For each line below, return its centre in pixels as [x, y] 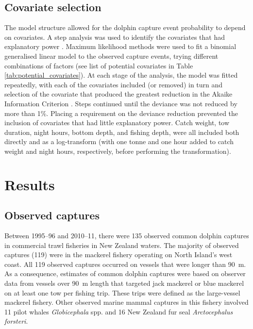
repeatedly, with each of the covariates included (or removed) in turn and [114, 84]
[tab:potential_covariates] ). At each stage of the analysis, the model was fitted [121, 75]
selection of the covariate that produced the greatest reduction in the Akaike [118, 94]
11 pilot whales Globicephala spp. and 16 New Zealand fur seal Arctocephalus [119, 311]
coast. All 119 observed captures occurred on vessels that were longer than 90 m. [125, 264]
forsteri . [16, 321]
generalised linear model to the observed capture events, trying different [111, 56]
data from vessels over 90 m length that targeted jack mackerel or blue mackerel [124, 283]
